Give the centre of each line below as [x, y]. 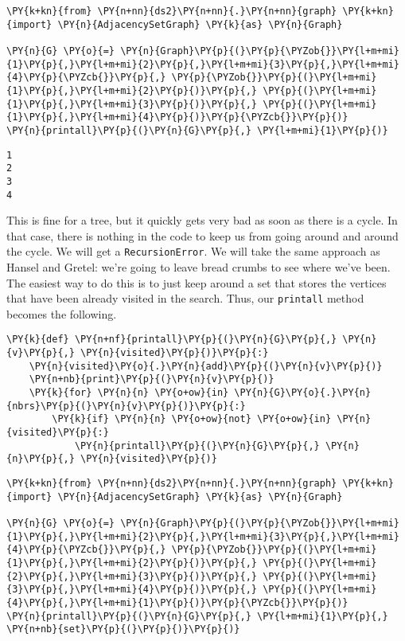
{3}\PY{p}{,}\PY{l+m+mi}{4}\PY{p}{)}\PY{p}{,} [132, 590]
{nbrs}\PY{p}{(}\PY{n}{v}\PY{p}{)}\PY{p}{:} [126, 406]
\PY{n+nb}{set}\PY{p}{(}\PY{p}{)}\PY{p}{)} [123, 629]
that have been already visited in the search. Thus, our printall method [185, 298]
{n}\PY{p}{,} [41, 459]
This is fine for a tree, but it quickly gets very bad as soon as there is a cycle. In [202, 220]
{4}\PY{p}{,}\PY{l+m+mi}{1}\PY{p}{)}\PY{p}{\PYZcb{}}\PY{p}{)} [177, 602]
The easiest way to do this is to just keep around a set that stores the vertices [197, 282]
